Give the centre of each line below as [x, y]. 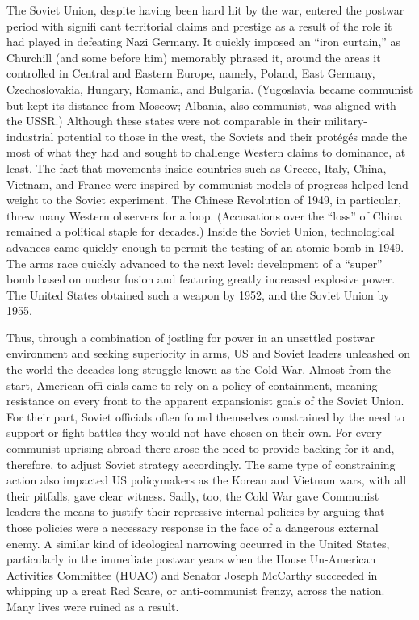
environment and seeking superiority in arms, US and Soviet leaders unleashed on [208, 353]
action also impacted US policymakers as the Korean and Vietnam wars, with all [207, 480]
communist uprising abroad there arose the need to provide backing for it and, [201, 448]
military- [346, 121]
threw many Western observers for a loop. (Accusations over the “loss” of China [204, 215]
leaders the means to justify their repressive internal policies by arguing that [196, 511]
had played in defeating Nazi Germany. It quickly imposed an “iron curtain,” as [204, 42]
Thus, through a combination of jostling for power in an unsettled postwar [191, 337]
